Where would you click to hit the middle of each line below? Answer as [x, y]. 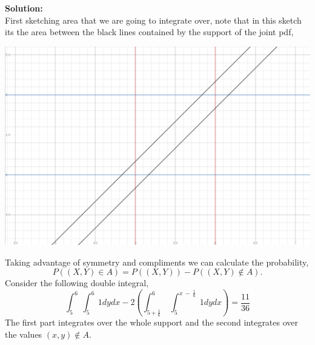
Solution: [24, 8]
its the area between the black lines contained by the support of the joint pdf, [149, 32]
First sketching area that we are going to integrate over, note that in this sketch [153, 20]
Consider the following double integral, [77, 283]
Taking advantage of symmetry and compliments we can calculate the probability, [157, 262]
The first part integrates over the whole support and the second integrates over [152, 322]
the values [24, 334]
